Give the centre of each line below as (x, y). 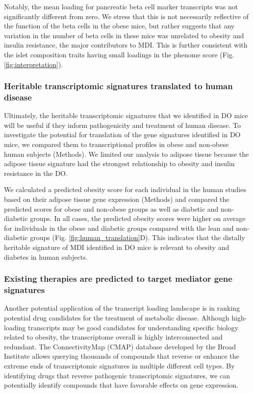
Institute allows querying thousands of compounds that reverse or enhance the (122, 356)
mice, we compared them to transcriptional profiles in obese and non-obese (116, 144)
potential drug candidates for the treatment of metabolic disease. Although (117, 317)
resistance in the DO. (36, 173)
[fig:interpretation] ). (34, 64)
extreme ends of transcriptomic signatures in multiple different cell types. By (119, 365)
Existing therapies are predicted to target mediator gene (118, 279)
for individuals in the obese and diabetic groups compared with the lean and (119, 228)
